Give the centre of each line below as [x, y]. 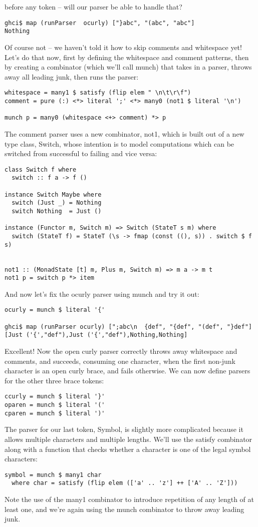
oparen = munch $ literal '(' [55, 405]
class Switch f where [41, 169]
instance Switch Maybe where [53, 194]
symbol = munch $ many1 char [53, 475]
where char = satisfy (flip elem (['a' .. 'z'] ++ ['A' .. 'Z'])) [125, 483]
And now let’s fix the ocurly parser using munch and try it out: [102, 294]
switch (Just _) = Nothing [57, 203]
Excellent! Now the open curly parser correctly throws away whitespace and [121, 351]
